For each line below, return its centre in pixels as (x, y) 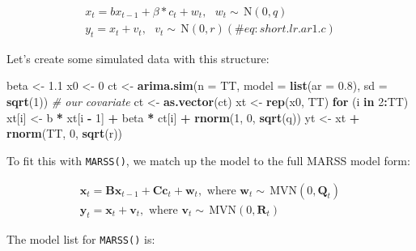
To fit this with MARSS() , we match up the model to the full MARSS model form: (208, 160)
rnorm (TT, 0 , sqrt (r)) (65, 133)
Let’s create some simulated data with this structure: (138, 58)
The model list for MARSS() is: (81, 239)
